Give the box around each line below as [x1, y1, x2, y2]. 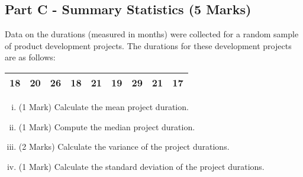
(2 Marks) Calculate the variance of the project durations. [18, 140, 230, 153]
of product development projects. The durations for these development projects [5, 39, 292, 52]
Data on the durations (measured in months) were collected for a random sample [5, 28, 299, 40]
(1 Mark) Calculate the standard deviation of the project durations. [18, 160, 265, 172]
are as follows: [5, 51, 56, 63]
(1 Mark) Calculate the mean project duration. [18, 100, 189, 112]
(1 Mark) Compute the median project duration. [18, 120, 195, 133]
